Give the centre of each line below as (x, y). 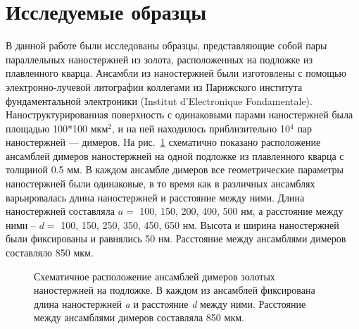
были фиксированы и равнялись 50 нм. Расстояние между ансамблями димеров (176, 238)
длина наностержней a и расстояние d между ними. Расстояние (170, 303)
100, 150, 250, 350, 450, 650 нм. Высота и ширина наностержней (200, 224)
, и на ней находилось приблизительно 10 (201, 128)
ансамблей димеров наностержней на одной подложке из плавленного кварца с (175, 155)
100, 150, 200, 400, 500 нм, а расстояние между (241, 211)
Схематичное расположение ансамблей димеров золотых (155, 276)
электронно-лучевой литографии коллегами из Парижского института (154, 86)
